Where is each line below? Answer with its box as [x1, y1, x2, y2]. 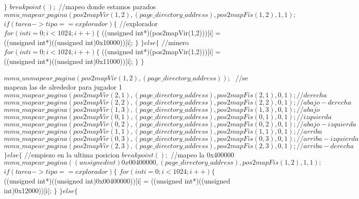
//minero [161, 37, 189, 47]
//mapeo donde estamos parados [58, 1, 156, 11]
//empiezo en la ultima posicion [24, 149, 120, 159]
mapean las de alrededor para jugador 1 [4, 82, 122, 92]
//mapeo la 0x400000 [170, 149, 234, 159]
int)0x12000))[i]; [4, 185, 52, 195]
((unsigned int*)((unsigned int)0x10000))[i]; [4, 37, 133, 47]
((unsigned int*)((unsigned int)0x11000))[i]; [4, 56, 133, 66]
